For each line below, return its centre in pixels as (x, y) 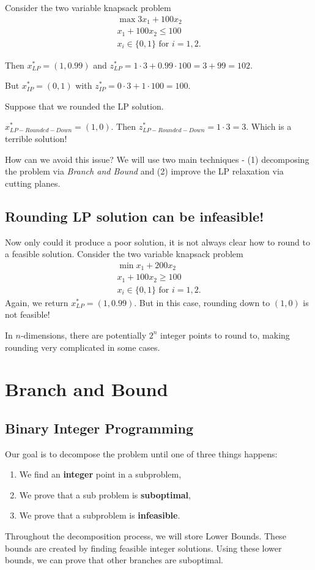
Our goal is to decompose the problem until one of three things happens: (141, 453)
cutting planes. (33, 183)
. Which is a (269, 126)
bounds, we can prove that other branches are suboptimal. (114, 560)
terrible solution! (36, 138)
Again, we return (37, 302)
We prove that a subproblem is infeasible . (100, 515)
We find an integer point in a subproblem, (100, 474)
